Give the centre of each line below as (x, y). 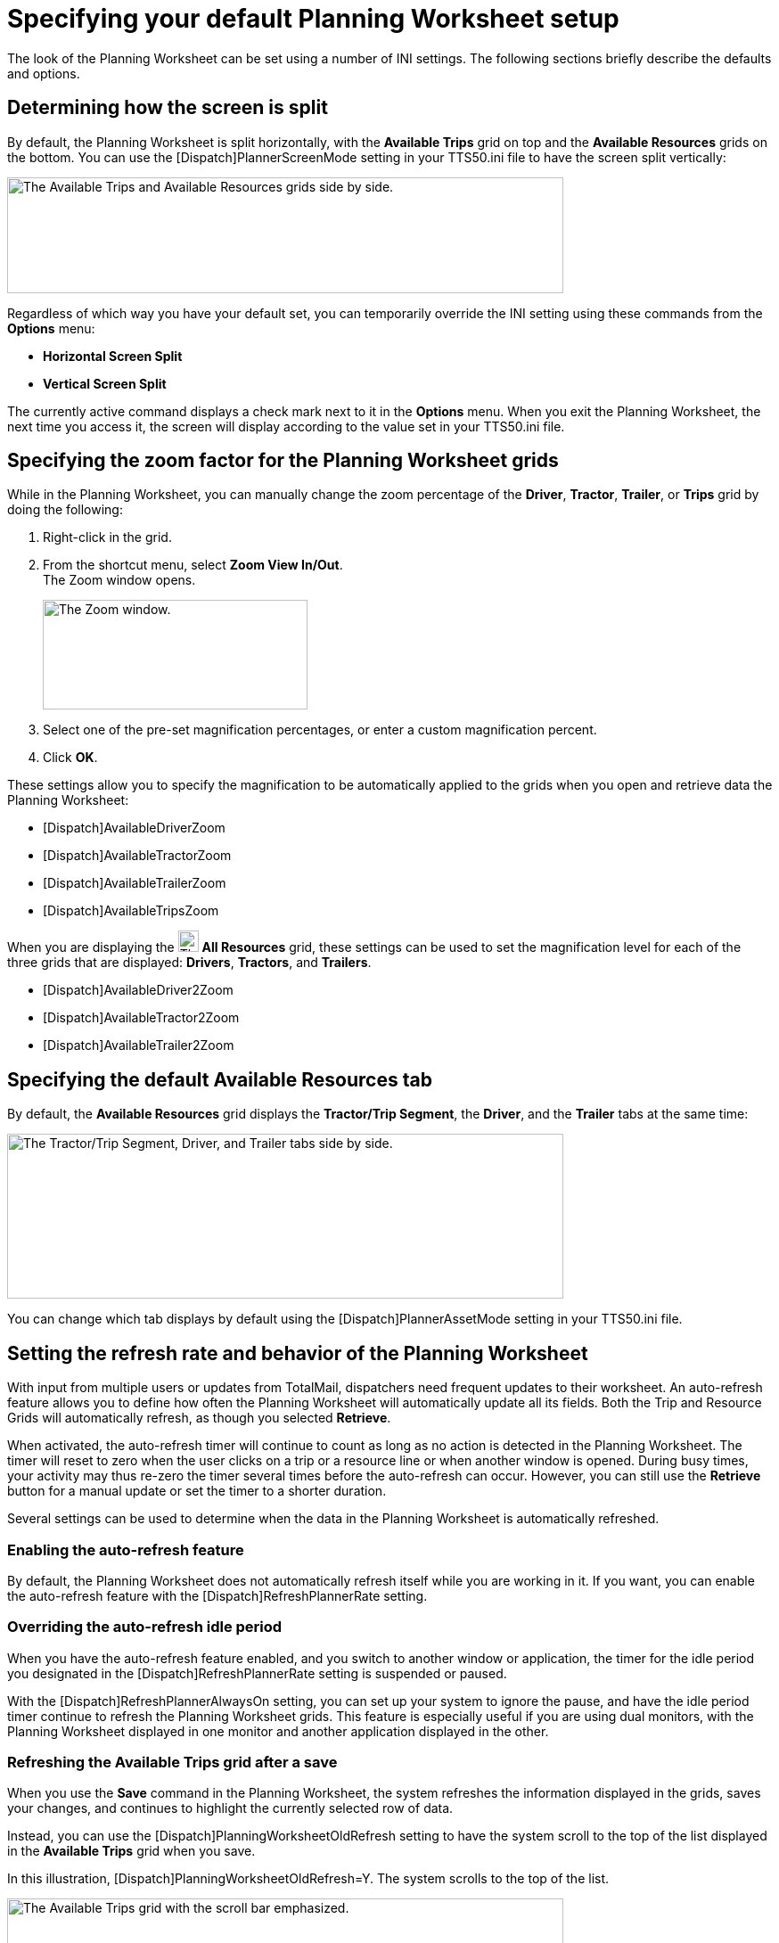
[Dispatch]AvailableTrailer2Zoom (139, 1045)
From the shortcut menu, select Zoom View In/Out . (193, 565)
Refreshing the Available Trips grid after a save (172, 1762)
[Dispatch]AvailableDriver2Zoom (138, 990)
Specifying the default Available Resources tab (220, 1079)
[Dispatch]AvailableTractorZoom (137, 856)
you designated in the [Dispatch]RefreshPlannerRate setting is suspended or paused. (257, 1673)
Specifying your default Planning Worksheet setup (313, 19)
